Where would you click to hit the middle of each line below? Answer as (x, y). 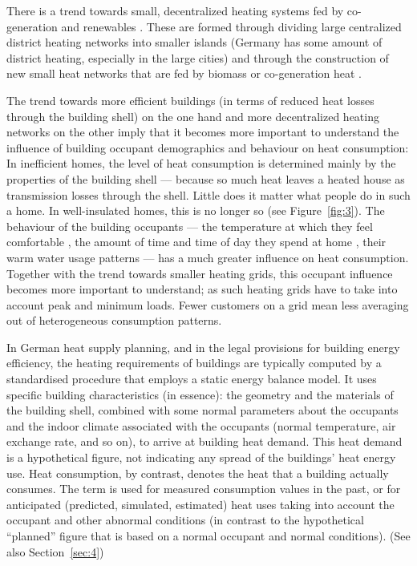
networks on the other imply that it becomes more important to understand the (203, 132)
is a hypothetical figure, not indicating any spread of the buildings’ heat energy (201, 457)
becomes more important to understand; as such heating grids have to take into (202, 289)
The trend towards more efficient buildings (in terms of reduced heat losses (190, 100)
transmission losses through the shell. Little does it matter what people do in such (208, 194)
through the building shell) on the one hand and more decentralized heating (193, 116)
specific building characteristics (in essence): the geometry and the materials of (200, 394)
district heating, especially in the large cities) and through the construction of (198, 57)
